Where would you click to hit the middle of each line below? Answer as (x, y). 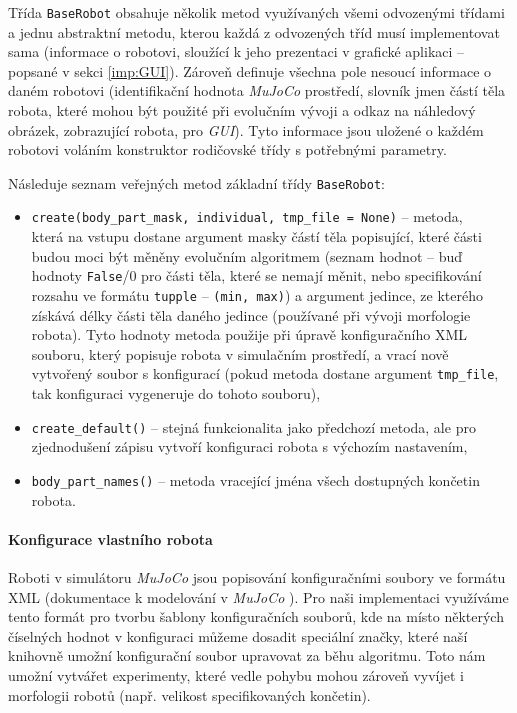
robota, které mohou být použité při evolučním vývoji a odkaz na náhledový (242, 110)
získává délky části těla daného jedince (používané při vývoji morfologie (251, 314)
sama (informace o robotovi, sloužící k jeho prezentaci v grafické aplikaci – (236, 51)
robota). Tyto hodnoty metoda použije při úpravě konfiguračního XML (249, 334)
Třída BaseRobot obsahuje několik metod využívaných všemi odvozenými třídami (256, 12)
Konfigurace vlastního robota (110, 538)
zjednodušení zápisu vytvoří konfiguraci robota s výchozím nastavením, (249, 446)
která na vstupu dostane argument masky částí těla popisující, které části (256, 236)
